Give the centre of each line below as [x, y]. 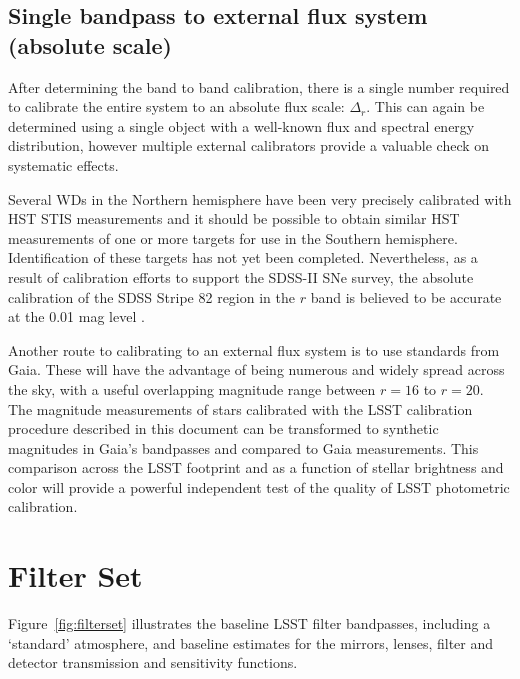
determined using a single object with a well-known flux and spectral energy [241, 125]
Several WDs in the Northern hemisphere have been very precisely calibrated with [260, 198]
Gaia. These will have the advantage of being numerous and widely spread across [256, 369]
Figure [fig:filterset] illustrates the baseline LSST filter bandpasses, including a [249, 623]
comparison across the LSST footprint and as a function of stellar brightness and [256, 467]
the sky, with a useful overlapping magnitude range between [192, 388]
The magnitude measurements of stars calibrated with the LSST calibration [240, 408]
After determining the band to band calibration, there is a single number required [259, 86]
